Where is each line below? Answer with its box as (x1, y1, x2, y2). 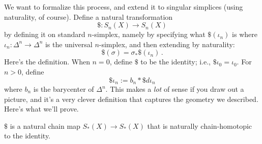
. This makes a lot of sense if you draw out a (105, 84, 244, 94)
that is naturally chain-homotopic (147, 120, 252, 131)
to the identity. (4, 130, 51, 141)
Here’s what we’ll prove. (4, 103, 79, 114)
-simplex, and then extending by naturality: (99, 39, 235, 49)
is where (232, 29, 257, 40)
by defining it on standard (4, 29, 85, 40)
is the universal (45, 39, 93, 49)
